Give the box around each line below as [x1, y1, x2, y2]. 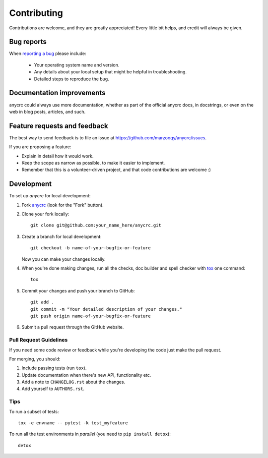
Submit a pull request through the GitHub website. [21, 324, 124, 330]
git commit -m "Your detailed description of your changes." [30, 306, 182, 312]
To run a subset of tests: [9, 408, 59, 414]
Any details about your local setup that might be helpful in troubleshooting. [34, 69, 187, 75]
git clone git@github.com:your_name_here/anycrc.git [30, 223, 161, 228]
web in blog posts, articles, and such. [9, 109, 86, 114]
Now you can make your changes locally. [21, 256, 106, 262]
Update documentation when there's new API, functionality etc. [21, 372, 151, 378]
